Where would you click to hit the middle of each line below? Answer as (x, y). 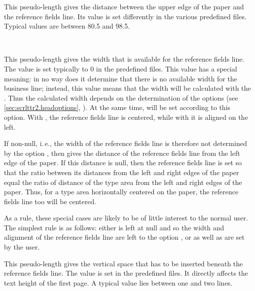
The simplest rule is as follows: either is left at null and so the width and (114, 227)
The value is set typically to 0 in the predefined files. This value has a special (121, 68)
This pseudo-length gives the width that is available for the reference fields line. (124, 59)
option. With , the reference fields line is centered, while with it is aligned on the (126, 117)
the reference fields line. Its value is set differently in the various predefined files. (125, 16)
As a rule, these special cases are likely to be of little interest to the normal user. (126, 218)
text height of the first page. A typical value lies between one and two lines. (118, 282)
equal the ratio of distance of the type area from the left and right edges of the (123, 182)
